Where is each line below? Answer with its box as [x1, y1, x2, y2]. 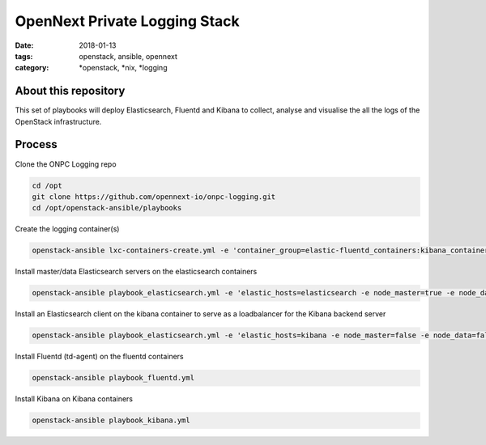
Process [15, 138, 58, 151]
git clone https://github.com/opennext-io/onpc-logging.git [32, 192, 276, 201]
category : [15, 63, 49, 73]
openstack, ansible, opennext [79, 51, 177, 61]
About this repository [15, 84, 126, 98]
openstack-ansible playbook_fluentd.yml [32, 373, 194, 383]
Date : [15, 40, 34, 50]
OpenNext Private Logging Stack [15, 12, 241, 30]
